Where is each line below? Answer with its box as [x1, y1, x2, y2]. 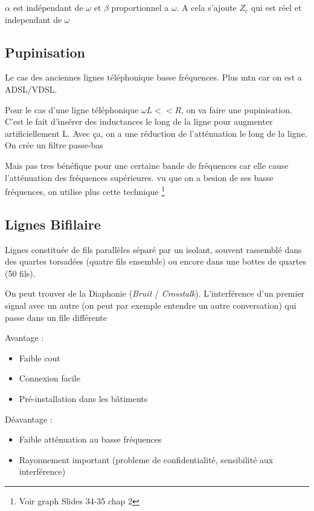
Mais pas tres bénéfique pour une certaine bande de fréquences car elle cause [5, 159, 289, 171]
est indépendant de [13, 1, 83, 13]
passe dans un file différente [5, 311, 107, 323]
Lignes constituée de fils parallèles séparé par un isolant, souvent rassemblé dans [5, 243, 302, 255]
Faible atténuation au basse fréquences [19, 433, 162, 446]
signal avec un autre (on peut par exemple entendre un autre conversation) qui [5, 298, 296, 311]
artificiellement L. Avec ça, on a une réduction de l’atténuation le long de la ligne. [5, 127, 307, 139]
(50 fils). [5, 266, 36, 279]
